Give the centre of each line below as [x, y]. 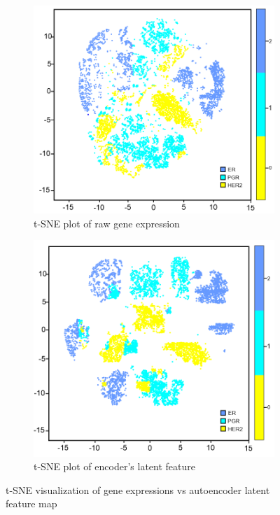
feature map [31, 503]
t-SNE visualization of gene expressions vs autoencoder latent [138, 489]
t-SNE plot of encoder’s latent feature [114, 466]
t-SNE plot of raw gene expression [107, 223]
